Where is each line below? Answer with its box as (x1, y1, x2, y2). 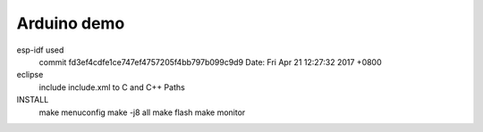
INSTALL (16, 95, 49, 105)
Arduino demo (16, 13, 125, 33)
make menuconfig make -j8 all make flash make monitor (38, 107, 246, 118)
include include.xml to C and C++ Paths (38, 81, 185, 93)
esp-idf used (16, 45, 64, 55)
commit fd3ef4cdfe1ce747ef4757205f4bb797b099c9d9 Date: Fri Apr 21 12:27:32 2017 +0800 (38, 56, 382, 67)
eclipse (16, 70, 44, 80)
